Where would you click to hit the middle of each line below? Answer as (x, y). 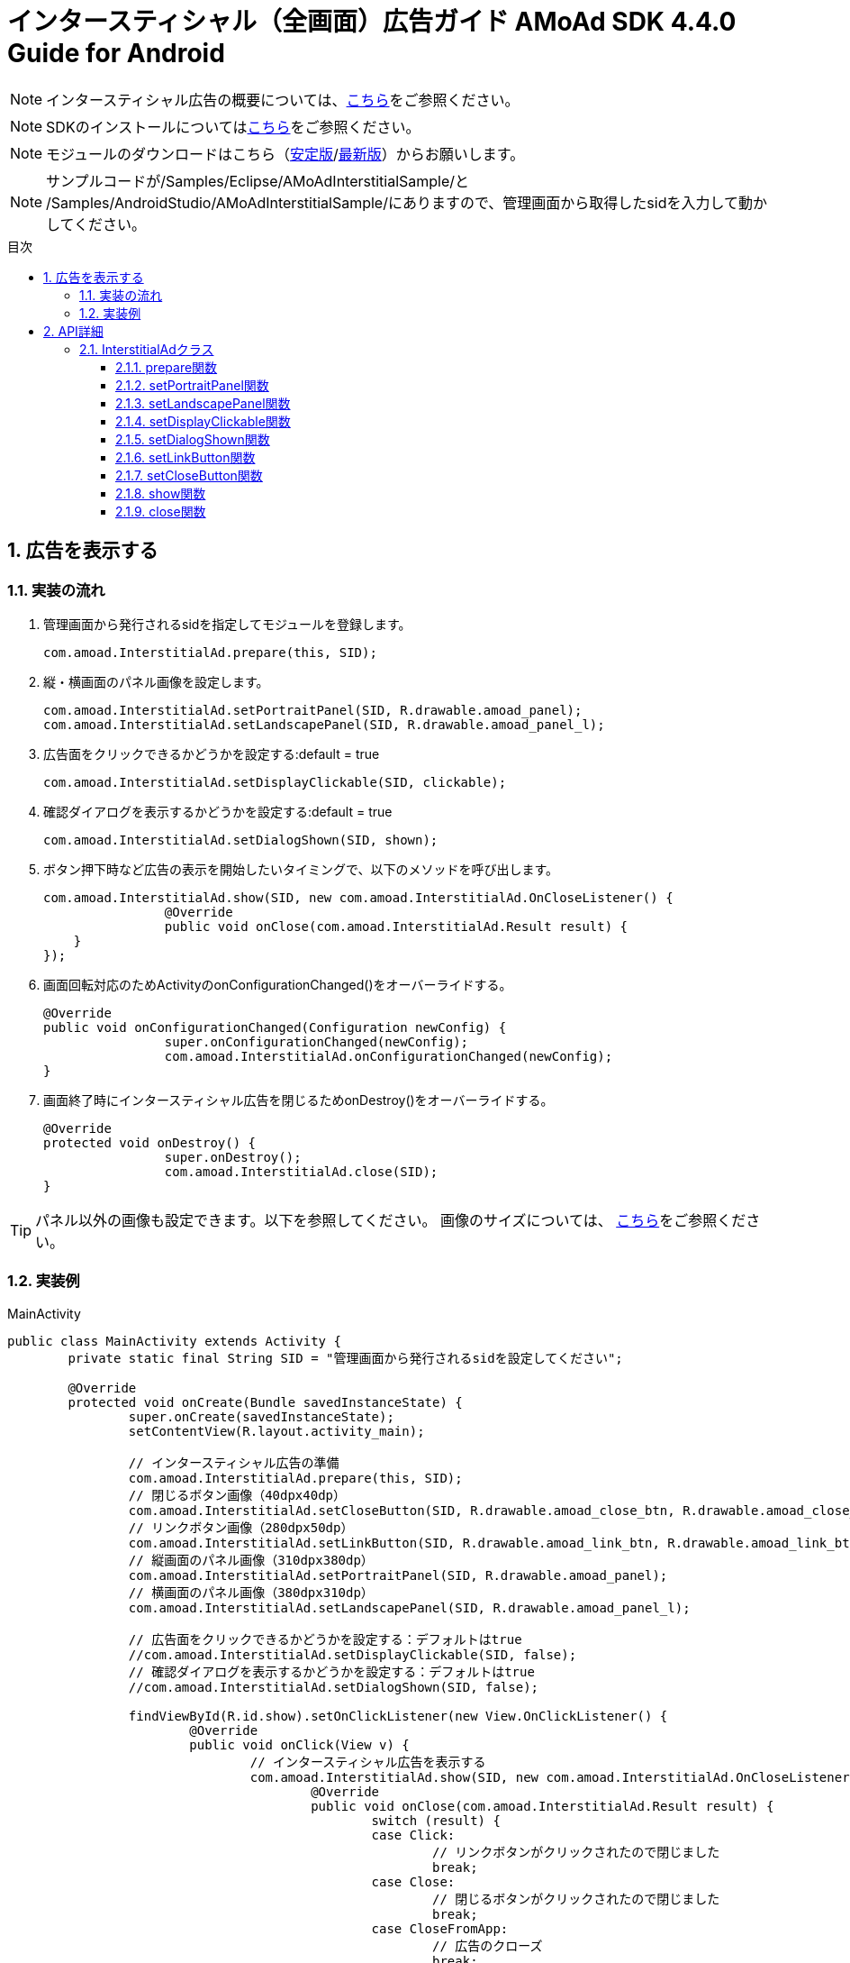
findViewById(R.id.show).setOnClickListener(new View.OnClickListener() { (398, 1716)
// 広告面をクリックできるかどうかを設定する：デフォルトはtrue (325, 1639)
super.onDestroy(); (233, 1157)
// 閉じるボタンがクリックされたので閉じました (576, 1899)
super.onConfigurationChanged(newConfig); (316, 1041)
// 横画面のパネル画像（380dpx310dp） (251, 1592)
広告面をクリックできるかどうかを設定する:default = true (212, 753)
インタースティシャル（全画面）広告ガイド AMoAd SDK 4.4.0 (372, 22)
